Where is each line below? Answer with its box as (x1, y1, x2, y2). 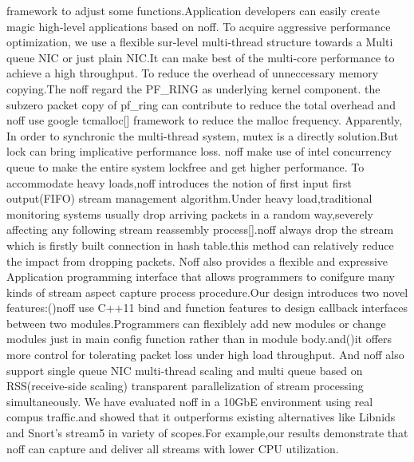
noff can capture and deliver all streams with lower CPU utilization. (6, 440, 339, 456)
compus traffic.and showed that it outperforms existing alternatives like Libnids (6, 409, 396, 425)
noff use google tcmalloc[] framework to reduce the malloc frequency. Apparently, (6, 112, 403, 128)
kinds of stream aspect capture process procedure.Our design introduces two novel (6, 283, 408, 300)
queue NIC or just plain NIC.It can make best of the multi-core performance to (6, 49, 395, 65)
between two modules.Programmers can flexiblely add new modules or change (6, 314, 386, 331)
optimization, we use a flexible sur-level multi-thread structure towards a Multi (6, 34, 393, 50)
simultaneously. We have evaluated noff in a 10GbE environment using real (6, 393, 373, 409)
